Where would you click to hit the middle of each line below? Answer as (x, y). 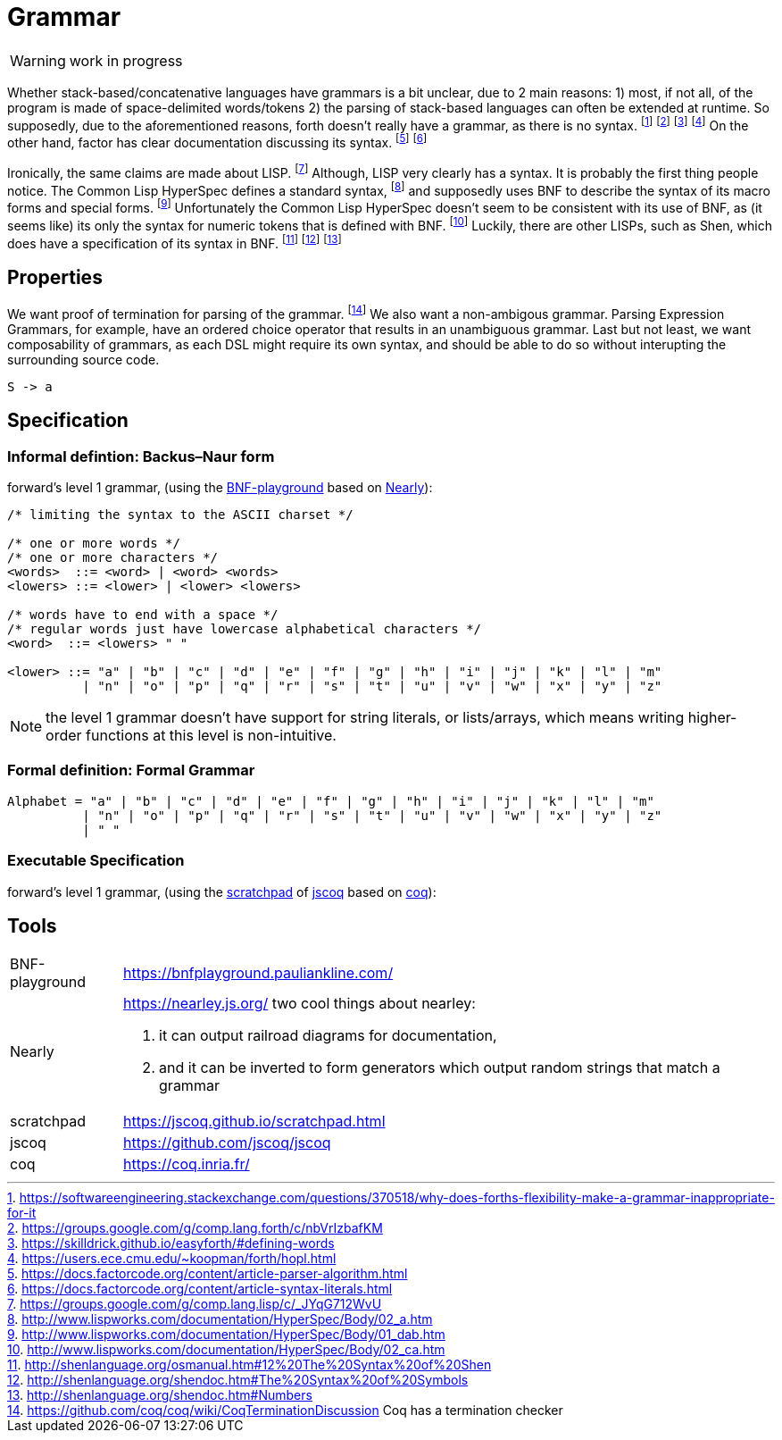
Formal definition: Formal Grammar (131, 770)
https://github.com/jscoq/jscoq (227, 1143)
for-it (22, 1213)
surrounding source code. (83, 359)
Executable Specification (96, 861)
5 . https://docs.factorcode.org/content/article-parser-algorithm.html (208, 1274)
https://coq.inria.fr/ (187, 1164)
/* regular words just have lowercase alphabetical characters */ (245, 629)
